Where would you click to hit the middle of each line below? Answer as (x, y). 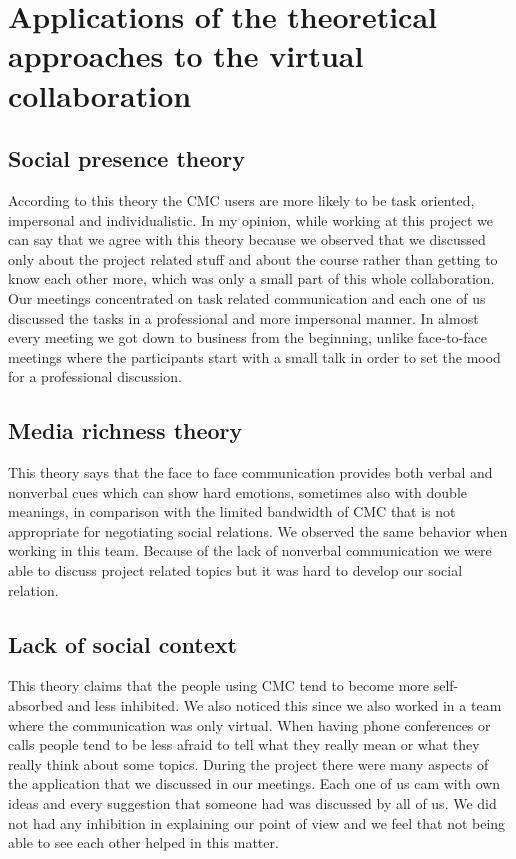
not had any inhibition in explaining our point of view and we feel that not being (257, 822)
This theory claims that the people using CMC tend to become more (219, 685)
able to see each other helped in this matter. (143, 842)
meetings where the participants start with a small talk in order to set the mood (254, 356)
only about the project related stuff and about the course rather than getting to (253, 258)
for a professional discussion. (95, 376)
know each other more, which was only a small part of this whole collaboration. (251, 278)
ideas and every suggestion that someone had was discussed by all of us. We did (252, 803)
